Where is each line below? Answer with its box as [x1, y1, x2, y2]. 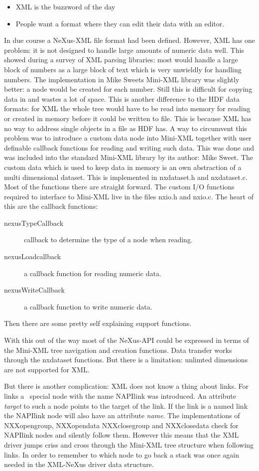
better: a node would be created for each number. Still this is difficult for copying [4, 84, 253, 94]
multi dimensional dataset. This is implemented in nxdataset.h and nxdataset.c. [4, 171, 248, 182]
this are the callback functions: [4, 201, 98, 211]
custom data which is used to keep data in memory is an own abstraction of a [4, 161, 242, 172]
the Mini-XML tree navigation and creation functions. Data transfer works [4, 344, 232, 355]
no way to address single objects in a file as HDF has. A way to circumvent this [4, 123, 247, 133]
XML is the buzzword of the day [15, 1, 116, 11]
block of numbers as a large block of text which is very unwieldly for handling [4, 64, 242, 74]
